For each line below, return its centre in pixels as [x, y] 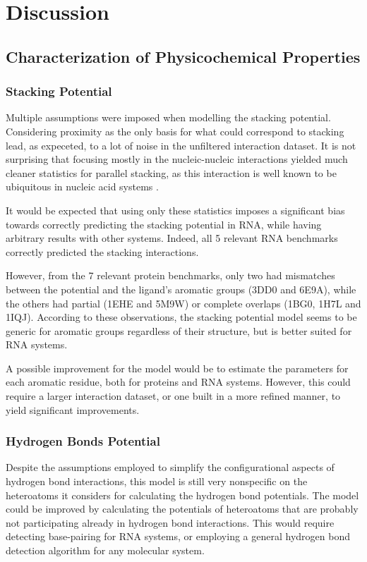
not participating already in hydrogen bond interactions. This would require [170, 522]
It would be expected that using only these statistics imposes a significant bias [175, 210]
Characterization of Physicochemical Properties [183, 56]
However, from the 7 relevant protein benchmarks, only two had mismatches [170, 275]
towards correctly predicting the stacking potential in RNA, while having [164, 224]
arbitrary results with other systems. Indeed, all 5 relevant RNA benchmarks [172, 238]
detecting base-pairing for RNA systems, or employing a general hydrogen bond [178, 536]
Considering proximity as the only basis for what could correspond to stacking [175, 131]
